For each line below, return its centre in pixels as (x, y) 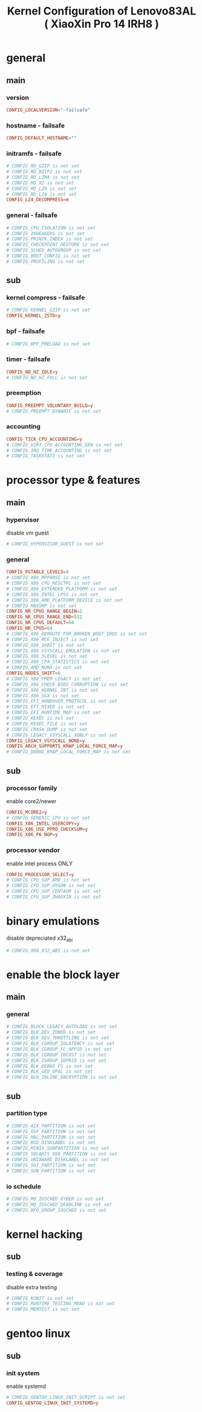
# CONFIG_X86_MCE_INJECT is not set (52, 639)
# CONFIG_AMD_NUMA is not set (44, 668)
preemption (24, 393)
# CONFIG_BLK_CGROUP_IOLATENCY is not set (60, 1044)
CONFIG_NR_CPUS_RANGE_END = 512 (44, 617)
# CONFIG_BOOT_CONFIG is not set (48, 256)
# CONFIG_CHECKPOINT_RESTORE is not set (58, 245)
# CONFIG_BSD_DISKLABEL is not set (51, 1143)
